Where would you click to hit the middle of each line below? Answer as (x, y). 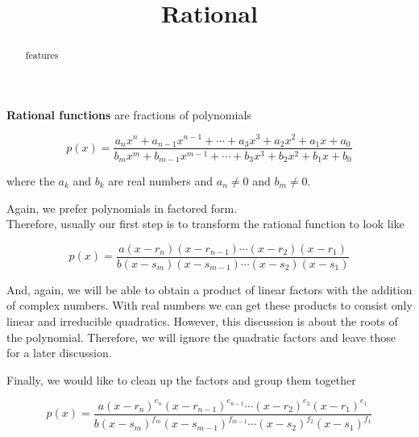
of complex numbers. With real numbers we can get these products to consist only (209, 305)
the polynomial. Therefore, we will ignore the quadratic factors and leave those (201, 337)
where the (31, 181)
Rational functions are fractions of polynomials (129, 114)
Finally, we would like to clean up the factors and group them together (181, 379)
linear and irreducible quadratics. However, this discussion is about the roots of (202, 321)
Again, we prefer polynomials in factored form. (122, 208)
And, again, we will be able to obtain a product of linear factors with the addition (209, 289)
